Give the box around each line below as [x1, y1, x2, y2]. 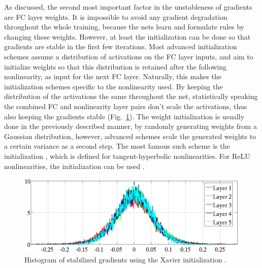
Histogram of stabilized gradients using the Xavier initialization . [24, 254, 226, 265]
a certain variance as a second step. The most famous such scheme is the [4, 141, 230, 151]
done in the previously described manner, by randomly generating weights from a [4, 121, 257, 131]
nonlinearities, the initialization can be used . [4, 160, 145, 171]
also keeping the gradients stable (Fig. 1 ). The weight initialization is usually [4, 111, 245, 121]
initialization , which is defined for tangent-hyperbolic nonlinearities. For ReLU [4, 150, 250, 161]
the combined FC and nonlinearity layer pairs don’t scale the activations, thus [4, 100, 247, 111]
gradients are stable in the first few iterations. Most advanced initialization [4, 41, 237, 52]
